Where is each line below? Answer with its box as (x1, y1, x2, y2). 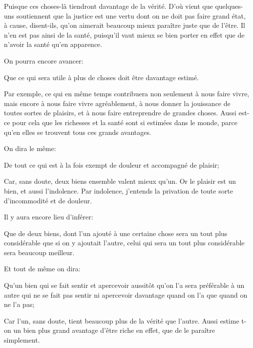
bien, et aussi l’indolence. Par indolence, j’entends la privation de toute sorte (4, 185, 233, 196)
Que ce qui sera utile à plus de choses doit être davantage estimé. (4, 72, 199, 82)
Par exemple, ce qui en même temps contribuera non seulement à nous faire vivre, (4, 88, 250, 99)
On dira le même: (4, 143, 56, 153)
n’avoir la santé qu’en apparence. (4, 39, 103, 49)
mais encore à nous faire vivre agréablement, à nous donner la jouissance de (4, 98, 231, 108)
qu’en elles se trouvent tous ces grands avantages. (4, 127, 151, 137)
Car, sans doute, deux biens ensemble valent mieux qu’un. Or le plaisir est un (4, 176, 236, 186)
